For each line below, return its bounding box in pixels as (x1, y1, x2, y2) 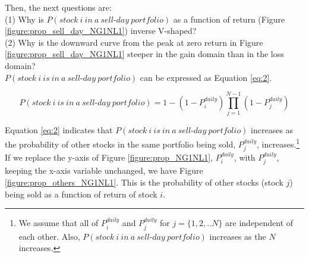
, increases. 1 (257, 136, 300, 150)
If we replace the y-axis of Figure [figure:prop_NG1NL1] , (5, 151, 213, 163)
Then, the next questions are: (5, 1, 112, 13)
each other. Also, (18, 230, 80, 242)
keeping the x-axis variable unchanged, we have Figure (5, 164, 203, 177)
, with (234, 151, 256, 163)
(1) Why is (5, 12, 44, 25)
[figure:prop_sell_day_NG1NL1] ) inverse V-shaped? (5, 24, 197, 37)
